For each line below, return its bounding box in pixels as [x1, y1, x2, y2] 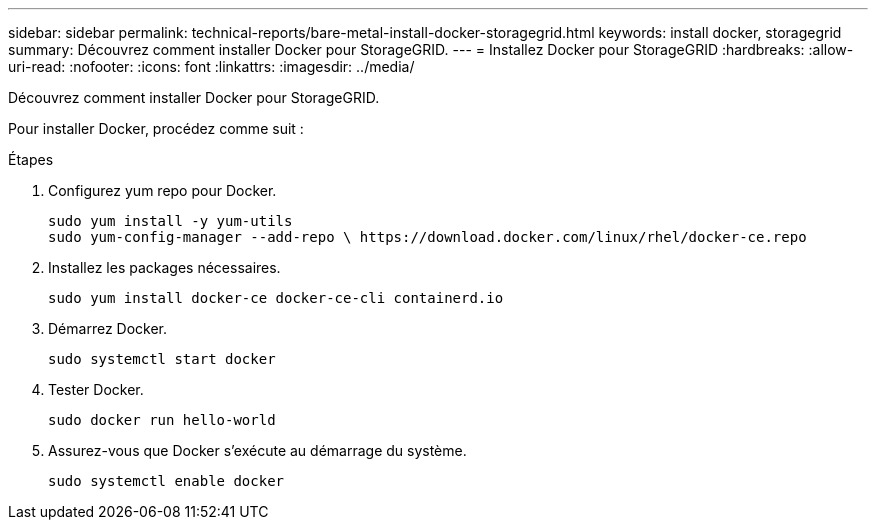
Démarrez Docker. [48, 320, 167, 337]
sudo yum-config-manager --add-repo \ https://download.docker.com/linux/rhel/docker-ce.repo [48, 229, 807, 245]
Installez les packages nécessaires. [48, 259, 281, 276]
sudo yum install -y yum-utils [48, 213, 293, 229]
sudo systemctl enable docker [48, 473, 285, 489]
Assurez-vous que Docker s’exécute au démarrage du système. [48, 442, 467, 459]
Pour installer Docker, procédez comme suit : [8, 120, 304, 137]
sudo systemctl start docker [48, 351, 276, 367]
